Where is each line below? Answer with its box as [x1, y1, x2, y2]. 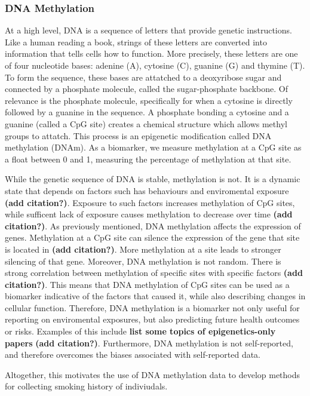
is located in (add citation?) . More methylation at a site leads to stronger [5, 242, 281, 255]
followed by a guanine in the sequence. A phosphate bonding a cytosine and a [5, 106, 289, 118]
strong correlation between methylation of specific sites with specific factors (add [5, 266, 303, 279]
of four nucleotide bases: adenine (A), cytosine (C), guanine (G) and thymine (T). [5, 59, 305, 71]
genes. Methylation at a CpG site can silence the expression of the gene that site [5, 231, 300, 244]
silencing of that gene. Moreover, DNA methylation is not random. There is [5, 254, 281, 267]
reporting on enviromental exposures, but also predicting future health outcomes [5, 313, 300, 326]
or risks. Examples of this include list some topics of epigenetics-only [5, 325, 276, 337]
